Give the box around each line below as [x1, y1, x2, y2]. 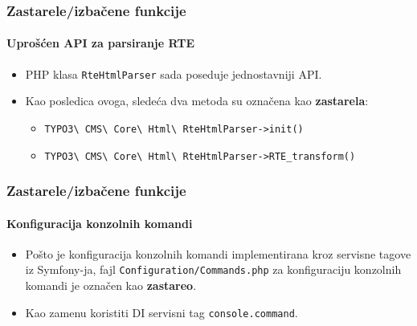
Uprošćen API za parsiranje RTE [6, 35, 195, 51]
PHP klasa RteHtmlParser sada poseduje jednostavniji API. [25, 65, 322, 82]
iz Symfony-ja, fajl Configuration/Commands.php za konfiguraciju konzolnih [25, 261, 402, 278]
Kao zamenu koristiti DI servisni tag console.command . [25, 304, 298, 320]
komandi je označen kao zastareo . [25, 277, 197, 294]
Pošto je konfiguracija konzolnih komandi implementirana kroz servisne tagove [25, 245, 411, 262]
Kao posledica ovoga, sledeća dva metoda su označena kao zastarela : [25, 92, 369, 109]
